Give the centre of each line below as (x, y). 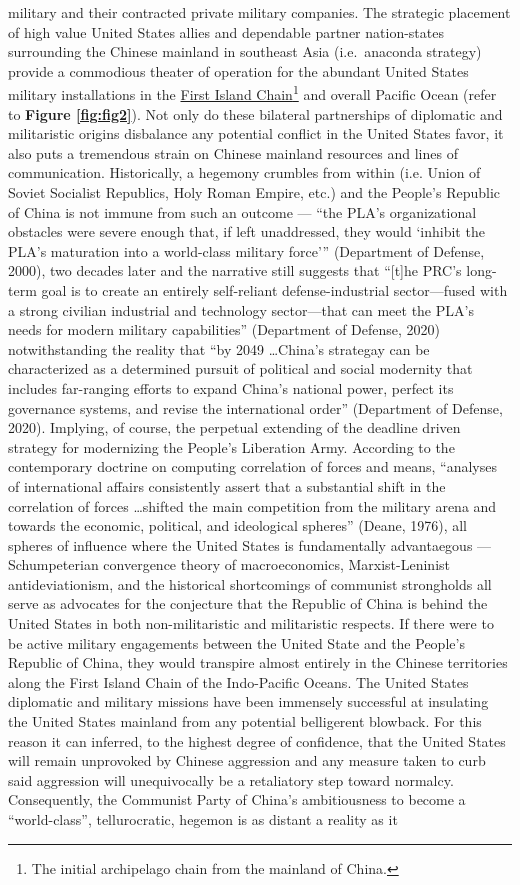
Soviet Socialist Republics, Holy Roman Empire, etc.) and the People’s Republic (254, 192)
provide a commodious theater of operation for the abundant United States (238, 70)
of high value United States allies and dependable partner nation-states (226, 31)
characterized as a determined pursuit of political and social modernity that (240, 368)
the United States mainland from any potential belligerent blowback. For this (245, 721)
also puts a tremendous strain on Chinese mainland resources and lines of (233, 152)
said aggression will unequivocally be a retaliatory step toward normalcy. (231, 779)
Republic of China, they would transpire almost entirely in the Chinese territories (258, 662)
